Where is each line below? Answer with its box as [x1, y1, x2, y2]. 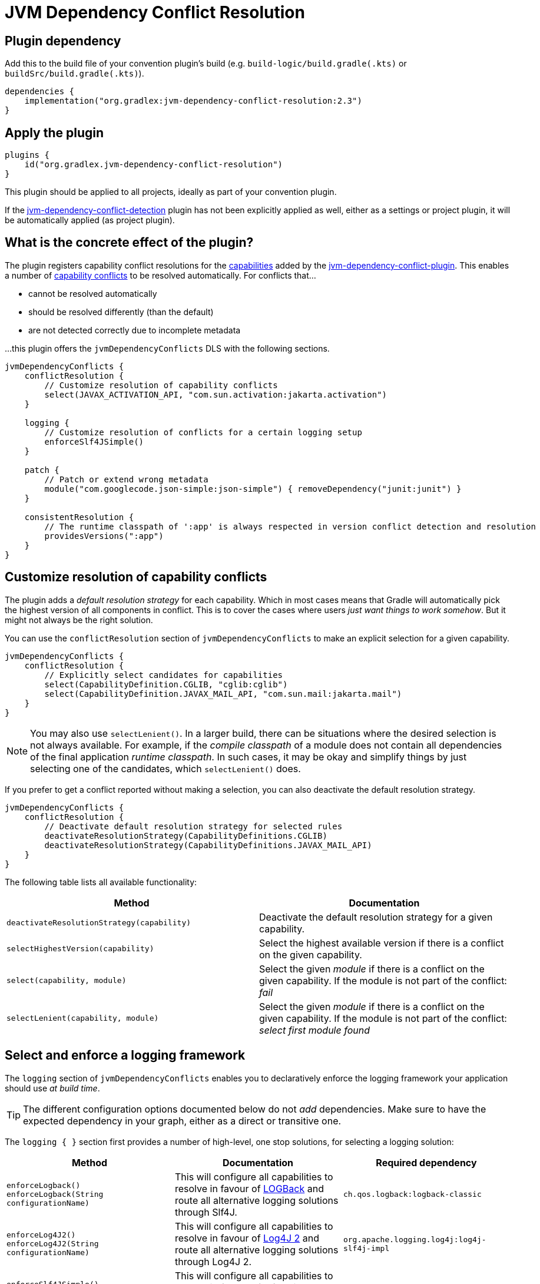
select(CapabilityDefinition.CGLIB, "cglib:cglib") [44, 679, 288, 689]
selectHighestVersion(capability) [6, 944, 154, 954]
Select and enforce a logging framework [5, 1048, 246, 1063]
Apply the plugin [5, 125, 104, 140]
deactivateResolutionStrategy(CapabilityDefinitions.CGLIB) [44, 830, 327, 840]
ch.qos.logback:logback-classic [343, 1190, 482, 1199]
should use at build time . [5, 1083, 100, 1093]
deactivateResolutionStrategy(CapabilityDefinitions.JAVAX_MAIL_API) [44, 840, 372, 850]
